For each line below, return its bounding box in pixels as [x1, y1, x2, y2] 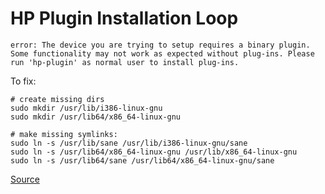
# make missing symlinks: [10, 129, 118, 139]
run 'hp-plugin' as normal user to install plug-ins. [10, 57, 240, 67]
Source [10, 173, 40, 185]
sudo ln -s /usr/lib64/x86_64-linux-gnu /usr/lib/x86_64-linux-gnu [10, 147, 298, 157]
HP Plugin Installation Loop [10, 7, 239, 30]
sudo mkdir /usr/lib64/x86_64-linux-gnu [10, 112, 182, 122]
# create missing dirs [10, 94, 105, 104]
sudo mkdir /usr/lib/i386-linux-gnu [10, 103, 163, 113]
